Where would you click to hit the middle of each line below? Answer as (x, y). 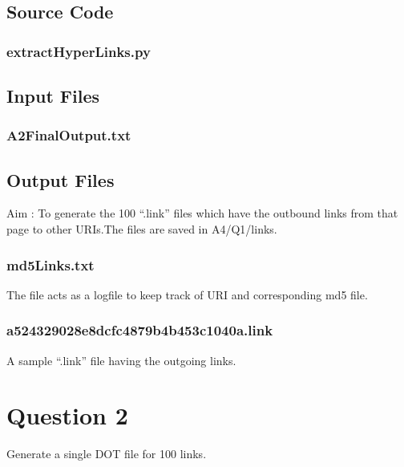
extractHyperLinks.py (79, 51)
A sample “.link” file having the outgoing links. (121, 360)
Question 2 (67, 415)
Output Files (61, 179)
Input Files (53, 96)
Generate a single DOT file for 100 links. (107, 454)
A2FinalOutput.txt (69, 135)
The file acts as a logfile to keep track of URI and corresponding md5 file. (187, 294)
